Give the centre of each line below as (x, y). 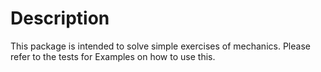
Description (60, 18)
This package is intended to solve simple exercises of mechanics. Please (160, 46)
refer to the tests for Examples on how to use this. (113, 56)
